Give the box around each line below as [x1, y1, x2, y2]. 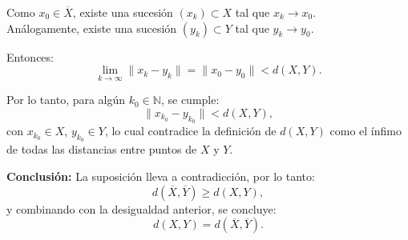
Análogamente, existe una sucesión [6, 19, 177, 36]
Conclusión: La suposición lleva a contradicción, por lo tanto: [6, 168, 315, 184]
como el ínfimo [329, 122, 402, 139]
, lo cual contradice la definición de [104, 122, 277, 139]
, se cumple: [160, 91, 220, 108]
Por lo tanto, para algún [6, 91, 126, 108]
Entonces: [6, 48, 54, 65]
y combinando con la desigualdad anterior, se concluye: [6, 200, 277, 217]
